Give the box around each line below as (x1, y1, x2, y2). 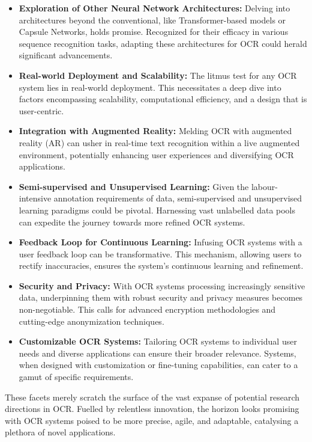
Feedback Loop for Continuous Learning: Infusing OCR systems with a (19, 236, 302, 248)
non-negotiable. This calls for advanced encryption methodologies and (19, 303, 276, 316)
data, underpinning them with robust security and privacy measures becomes (19, 291, 303, 304)
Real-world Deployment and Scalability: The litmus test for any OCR (19, 69, 297, 81)
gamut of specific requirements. (19, 370, 134, 383)
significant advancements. (19, 49, 113, 61)
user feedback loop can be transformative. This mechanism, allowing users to (19, 247, 302, 260)
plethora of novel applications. (5, 426, 116, 438)
